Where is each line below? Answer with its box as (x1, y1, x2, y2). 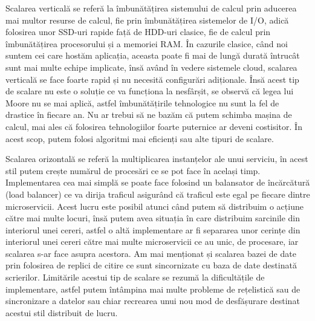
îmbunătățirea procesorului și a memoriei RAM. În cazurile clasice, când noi (5, 37, 288, 50)
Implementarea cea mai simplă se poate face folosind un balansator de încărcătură (5, 176, 310, 189)
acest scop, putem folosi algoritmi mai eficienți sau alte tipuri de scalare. (5, 132, 274, 144)
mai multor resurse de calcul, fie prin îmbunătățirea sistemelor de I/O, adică (5, 13, 289, 26)
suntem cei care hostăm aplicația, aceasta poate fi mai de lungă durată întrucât (5, 49, 300, 62)
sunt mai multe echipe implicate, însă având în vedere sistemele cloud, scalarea (5, 60, 297, 73)
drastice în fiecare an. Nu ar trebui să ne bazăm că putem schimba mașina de (5, 108, 292, 121)
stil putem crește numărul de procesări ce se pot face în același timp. (5, 164, 261, 177)
